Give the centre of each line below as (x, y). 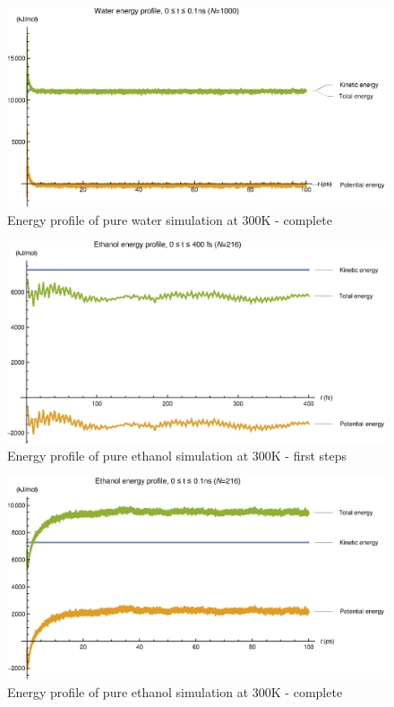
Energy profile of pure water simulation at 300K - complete (170, 219)
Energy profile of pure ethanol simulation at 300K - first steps (177, 456)
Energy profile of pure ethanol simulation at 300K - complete (175, 691)
